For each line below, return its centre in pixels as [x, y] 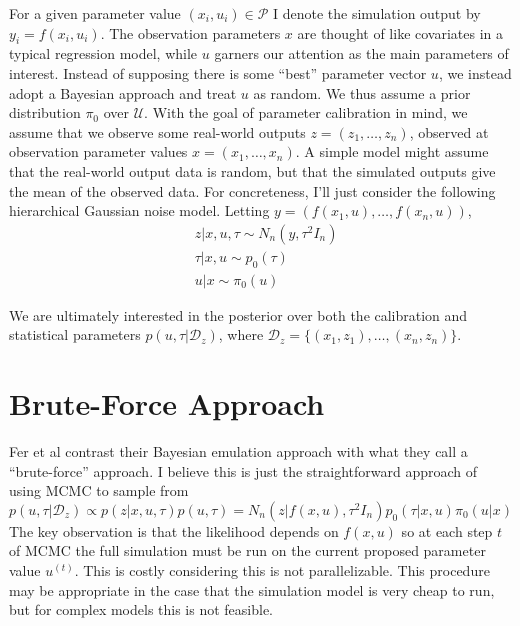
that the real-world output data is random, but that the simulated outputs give [252, 170]
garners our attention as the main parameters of [361, 53]
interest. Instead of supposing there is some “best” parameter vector [218, 72]
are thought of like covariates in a [400, 32]
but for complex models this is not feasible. [141, 609]
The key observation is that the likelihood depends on [174, 530]
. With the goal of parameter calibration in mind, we [306, 112]
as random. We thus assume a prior [362, 92]
